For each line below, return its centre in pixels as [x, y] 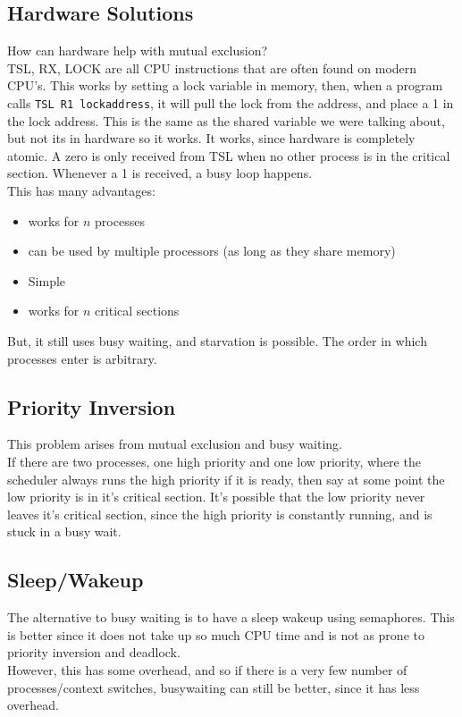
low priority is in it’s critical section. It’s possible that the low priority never [216, 497]
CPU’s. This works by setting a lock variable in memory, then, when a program [225, 85]
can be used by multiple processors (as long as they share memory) [212, 251]
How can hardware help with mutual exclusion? [138, 51]
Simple [47, 280]
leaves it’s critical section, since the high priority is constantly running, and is [220, 514]
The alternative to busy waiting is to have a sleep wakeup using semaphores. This [231, 617]
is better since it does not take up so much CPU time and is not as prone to [216, 634]
